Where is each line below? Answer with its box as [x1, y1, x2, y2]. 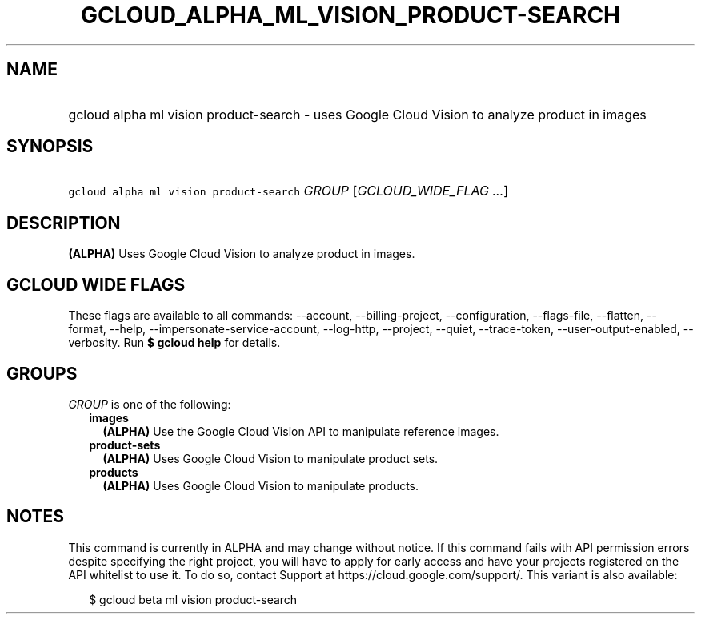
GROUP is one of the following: [68, 397, 231, 411]
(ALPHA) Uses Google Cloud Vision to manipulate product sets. [102, 451, 439, 465]
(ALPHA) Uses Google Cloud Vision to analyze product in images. [68, 247, 415, 261]
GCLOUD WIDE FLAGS [6, 274, 186, 295]
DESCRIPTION [6, 212, 121, 233]
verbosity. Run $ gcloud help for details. [68, 336, 281, 350]
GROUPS [6, 363, 78, 384]
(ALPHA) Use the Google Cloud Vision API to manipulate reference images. [102, 424, 499, 438]
